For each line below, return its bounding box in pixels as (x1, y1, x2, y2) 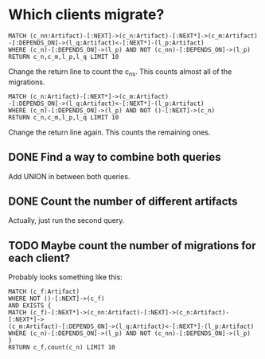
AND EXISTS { (8, 302, 52, 310)
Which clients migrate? (8, 6, 165, 24)
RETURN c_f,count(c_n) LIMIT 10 (8, 344, 115, 352)
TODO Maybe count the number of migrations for (8, 239, 256, 252)
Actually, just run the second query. (8, 216, 125, 225)
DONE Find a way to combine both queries (8, 150, 221, 164)
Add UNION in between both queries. (8, 171, 131, 181)
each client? (8, 251, 71, 264)
